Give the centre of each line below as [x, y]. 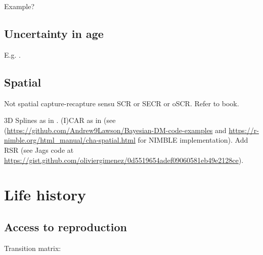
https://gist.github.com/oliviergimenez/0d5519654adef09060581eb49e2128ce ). [124, 160]
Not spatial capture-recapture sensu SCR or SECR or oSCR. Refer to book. [122, 103]
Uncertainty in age [54, 33]
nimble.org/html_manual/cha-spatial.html [70, 140]
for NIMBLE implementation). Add [193, 140]
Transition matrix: [33, 248]
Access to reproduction [66, 226]
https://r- [244, 130]
